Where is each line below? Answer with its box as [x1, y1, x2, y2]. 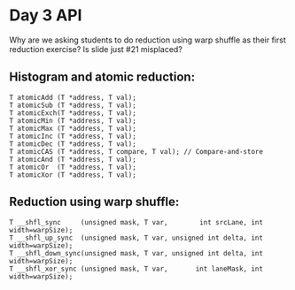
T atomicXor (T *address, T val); [9, 170, 137, 179]
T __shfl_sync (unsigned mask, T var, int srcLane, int [9, 217, 264, 226]
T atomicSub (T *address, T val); [9, 101, 137, 110]
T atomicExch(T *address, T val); [9, 108, 137, 118]
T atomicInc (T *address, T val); [9, 132, 137, 141]
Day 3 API [9, 5, 82, 26]
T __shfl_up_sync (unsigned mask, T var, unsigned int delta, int [9, 233, 264, 242]
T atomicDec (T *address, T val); [9, 139, 137, 149]
